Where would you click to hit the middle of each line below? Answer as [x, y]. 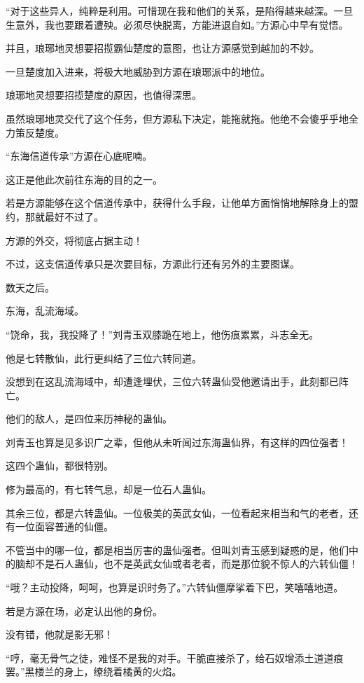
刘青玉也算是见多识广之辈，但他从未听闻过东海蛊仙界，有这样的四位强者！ [177, 442]
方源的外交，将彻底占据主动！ [74, 240]
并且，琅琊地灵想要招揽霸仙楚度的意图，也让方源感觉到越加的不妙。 [162, 48]
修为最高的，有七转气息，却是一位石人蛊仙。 [108, 489]
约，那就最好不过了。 [55, 216]
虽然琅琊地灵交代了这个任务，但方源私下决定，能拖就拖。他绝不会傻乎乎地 [177, 118]
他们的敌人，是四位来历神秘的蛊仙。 [89, 419]
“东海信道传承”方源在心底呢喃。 [79, 156]
